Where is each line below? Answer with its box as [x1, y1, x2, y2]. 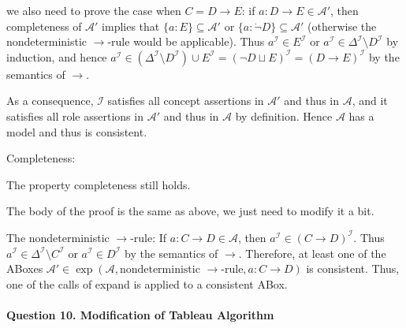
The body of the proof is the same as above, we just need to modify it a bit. [6, 203, 374, 219]
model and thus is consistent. [6, 123, 147, 140]
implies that [102, 17, 160, 34]
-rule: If [130, 229, 167, 245]
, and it [352, 92, 388, 109]
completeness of [6, 17, 82, 34]
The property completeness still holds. [6, 176, 191, 192]
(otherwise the [307, 17, 377, 34]
